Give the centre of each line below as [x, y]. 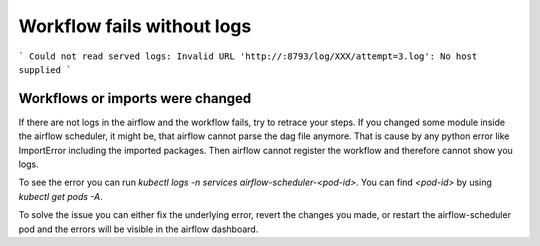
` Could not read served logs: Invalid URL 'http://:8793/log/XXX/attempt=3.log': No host [248, 56]
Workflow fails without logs [135, 26]
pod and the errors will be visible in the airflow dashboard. [138, 229]
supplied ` [45, 69]
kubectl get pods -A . [61, 196]
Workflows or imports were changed [135, 98]
